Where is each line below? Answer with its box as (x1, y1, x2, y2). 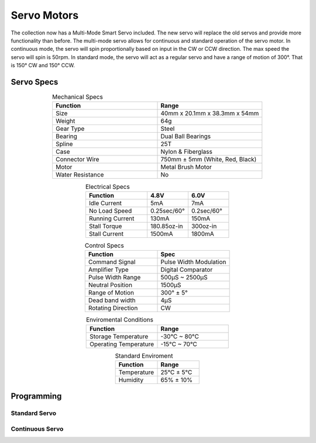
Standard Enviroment (115, 351, 173, 359)
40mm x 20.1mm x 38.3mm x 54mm (160, 109, 259, 117)
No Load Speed (88, 206, 132, 214)
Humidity (118, 376, 143, 384)
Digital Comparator (160, 266, 213, 274)
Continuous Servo (11, 424, 64, 432)
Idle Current (88, 199, 122, 207)
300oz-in (191, 222, 217, 230)
